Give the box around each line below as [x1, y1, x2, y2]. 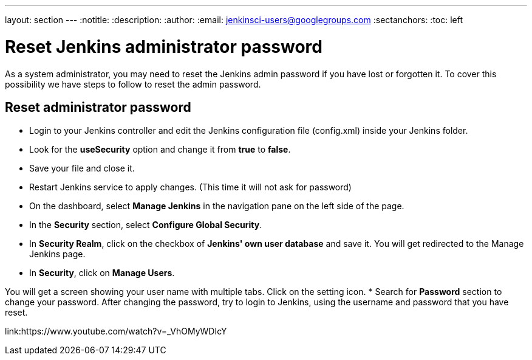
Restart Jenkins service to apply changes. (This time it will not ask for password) [29, 182, 352, 193]
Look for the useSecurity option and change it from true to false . [29, 144, 291, 155]
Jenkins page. [29, 249, 86, 260]
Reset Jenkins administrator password [5, 36, 322, 57]
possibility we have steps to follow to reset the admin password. [5, 78, 261, 89]
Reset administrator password [5, 99, 191, 115]
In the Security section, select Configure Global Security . [29, 220, 262, 230]
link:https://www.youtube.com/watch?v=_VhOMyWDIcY [5, 326, 227, 337]
